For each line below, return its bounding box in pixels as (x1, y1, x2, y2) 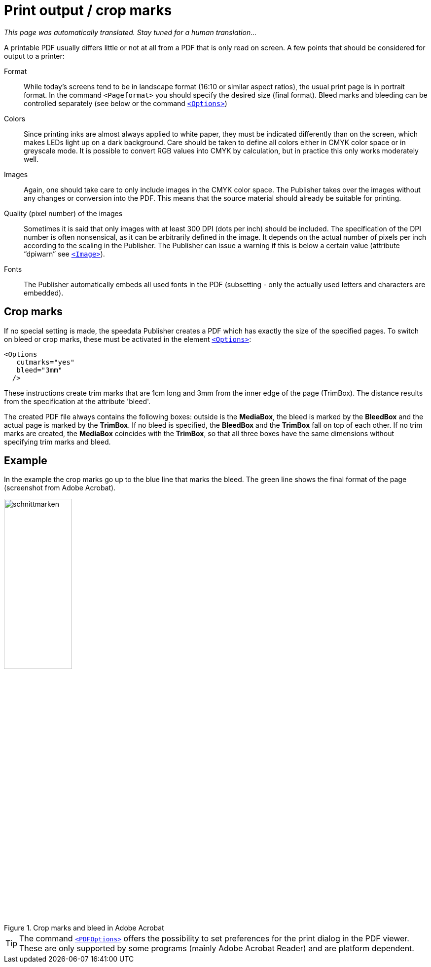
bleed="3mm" (16, 366, 63, 374)
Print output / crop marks (4, 2, 172, 19)
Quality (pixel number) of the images (4, 209, 123, 218)
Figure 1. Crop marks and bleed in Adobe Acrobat (4, 924, 164, 932)
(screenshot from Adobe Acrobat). (4, 483, 116, 492)
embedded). (24, 288, 64, 297)
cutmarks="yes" (16, 358, 75, 366)
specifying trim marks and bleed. (4, 437, 111, 446)
